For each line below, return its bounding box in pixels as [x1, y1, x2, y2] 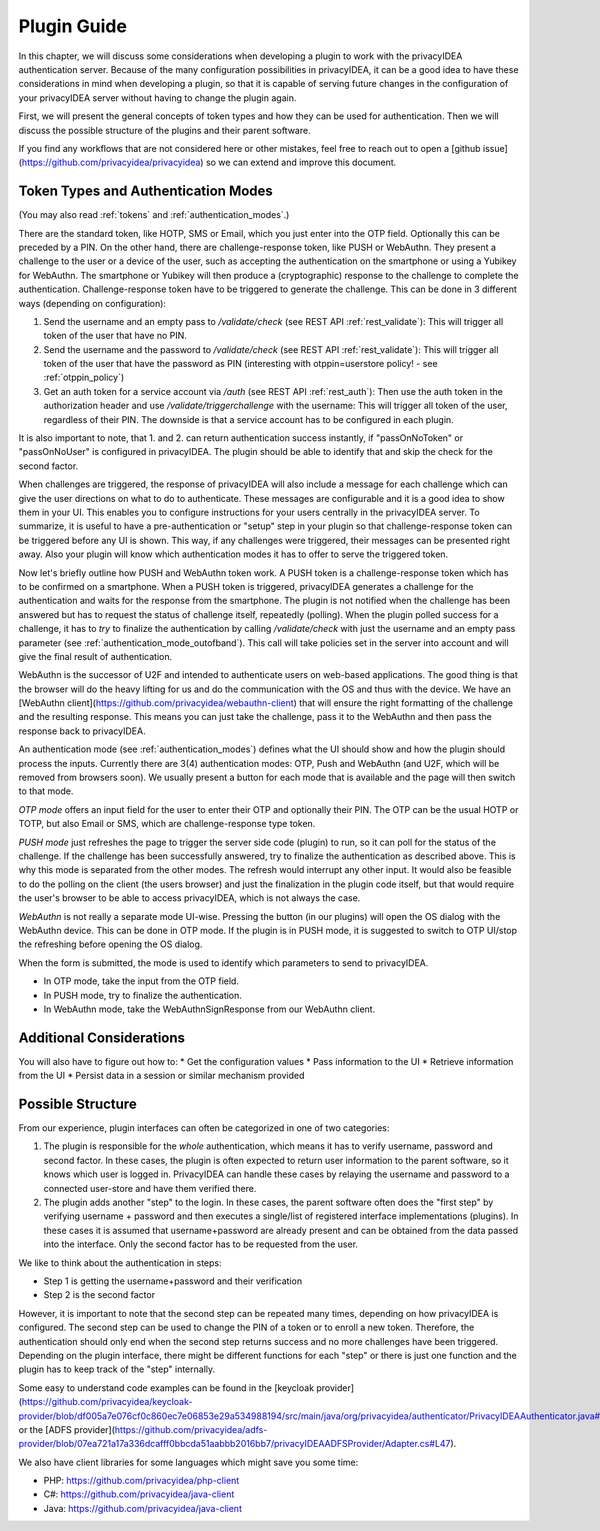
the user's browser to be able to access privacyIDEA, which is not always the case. [18, 892, 361, 904]
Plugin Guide [18, 15, 127, 37]
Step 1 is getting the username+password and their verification [43, 1275, 303, 1287]
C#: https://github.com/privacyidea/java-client [43, 1488, 235, 1500]
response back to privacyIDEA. [18, 725, 146, 737]
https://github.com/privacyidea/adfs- [114, 1423, 268, 1435]
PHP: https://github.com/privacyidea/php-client [43, 1475, 240, 1487]
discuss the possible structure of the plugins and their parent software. [18, 124, 311, 136]
